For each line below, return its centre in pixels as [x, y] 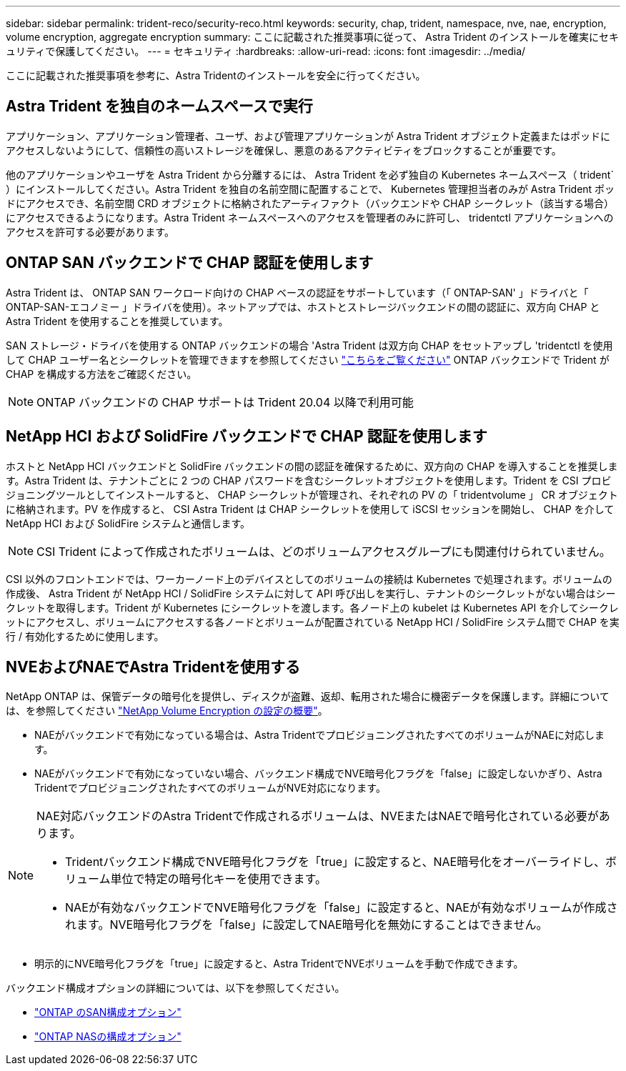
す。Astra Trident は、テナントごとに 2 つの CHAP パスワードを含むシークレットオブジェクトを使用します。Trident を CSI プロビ [309, 480]
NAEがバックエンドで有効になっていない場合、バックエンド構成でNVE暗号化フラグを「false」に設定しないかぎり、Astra [318, 774]
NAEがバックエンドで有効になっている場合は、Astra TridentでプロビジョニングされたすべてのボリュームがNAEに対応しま [319, 735]
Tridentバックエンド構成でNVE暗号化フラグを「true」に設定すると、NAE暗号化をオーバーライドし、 [336, 862]
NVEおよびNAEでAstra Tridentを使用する [153, 667]
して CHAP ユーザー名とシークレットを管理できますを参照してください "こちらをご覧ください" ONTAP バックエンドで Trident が [308, 359]
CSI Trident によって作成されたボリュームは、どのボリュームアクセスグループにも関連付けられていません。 [324, 551]
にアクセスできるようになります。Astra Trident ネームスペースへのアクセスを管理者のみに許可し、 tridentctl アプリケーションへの [310, 217]
